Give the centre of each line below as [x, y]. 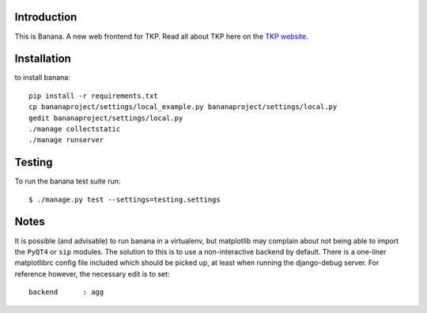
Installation [43, 59]
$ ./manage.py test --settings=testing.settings [125, 199]
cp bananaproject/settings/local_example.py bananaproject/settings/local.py [183, 107]
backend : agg [66, 292]
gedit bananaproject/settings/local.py [106, 118]
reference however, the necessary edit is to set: [92, 273]
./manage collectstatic [75, 129]
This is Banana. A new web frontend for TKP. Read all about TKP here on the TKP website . [161, 36]
